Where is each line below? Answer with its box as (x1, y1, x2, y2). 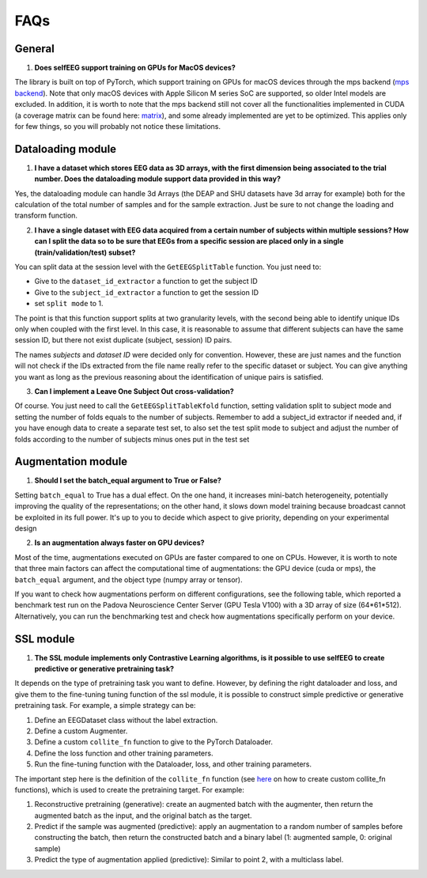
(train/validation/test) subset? (34, 248, 136, 257)
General (14, 42, 55, 55)
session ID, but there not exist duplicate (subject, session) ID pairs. (14, 335, 232, 345)
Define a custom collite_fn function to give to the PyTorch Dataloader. (34, 737, 273, 747)
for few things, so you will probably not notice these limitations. (14, 122, 221, 131)
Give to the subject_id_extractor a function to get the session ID (34, 287, 259, 297)
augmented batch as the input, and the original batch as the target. (34, 811, 252, 820)
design (14, 523, 37, 533)
